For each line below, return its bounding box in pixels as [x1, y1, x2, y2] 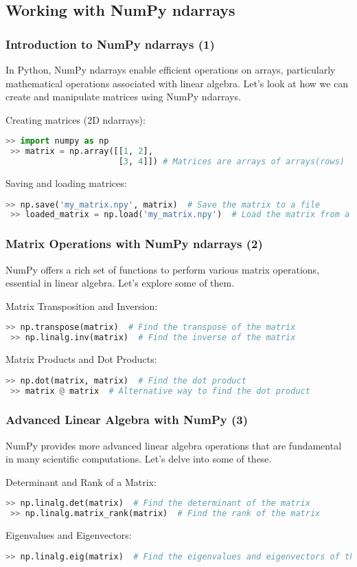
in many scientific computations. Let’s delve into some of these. [5, 452, 272, 466]
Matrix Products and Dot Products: [5, 352, 157, 366]
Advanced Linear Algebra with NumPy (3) [5, 411, 248, 428]
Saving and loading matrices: [5, 176, 127, 190]
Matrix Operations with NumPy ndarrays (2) [5, 235, 263, 252]
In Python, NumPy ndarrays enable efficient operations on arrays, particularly [5, 63, 336, 76]
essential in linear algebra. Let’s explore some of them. [5, 276, 235, 290]
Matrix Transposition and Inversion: [5, 298, 158, 313]
